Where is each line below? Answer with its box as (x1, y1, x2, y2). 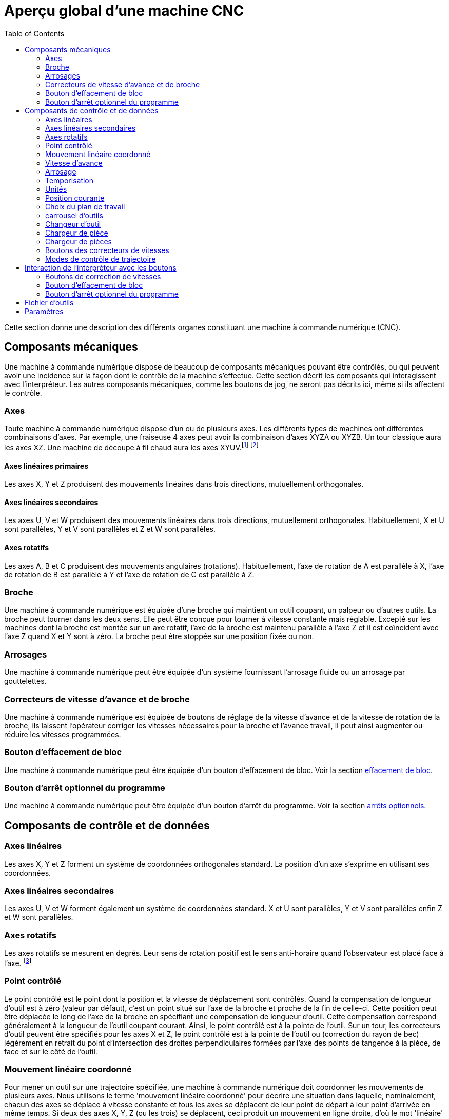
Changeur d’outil (45, 219, 101, 228)
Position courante (45, 193, 105, 202)
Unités (45, 184, 67, 194)
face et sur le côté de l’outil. (4, 1047, 97, 1056)
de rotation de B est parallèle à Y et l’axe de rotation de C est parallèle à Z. (4, 570, 255, 579)
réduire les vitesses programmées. (4, 729, 121, 739)
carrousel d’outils (45, 210, 103, 220)
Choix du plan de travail (45, 202, 125, 211)
